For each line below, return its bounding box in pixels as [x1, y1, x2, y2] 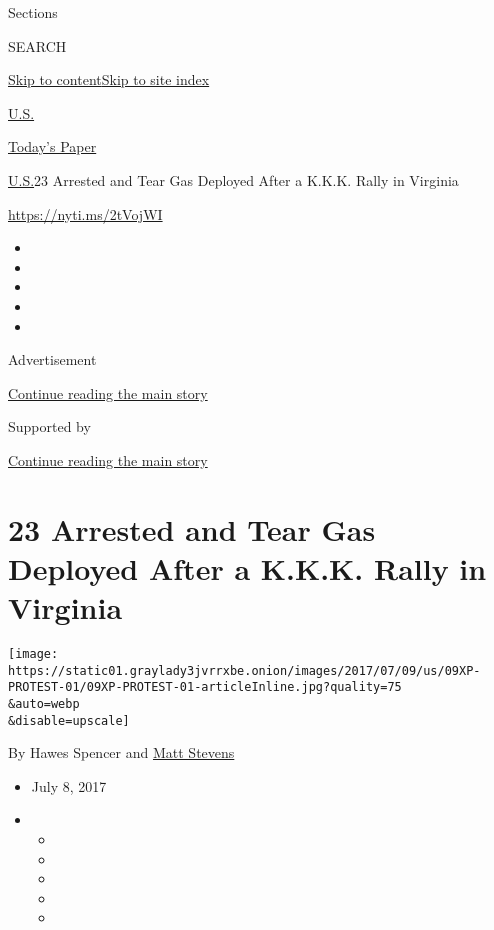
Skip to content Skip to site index [8, 69, 210, 90]
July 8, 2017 [31, 775, 107, 796]
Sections [8, 2, 58, 22]
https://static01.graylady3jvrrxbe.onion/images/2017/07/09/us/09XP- [8, 663, 481, 678]
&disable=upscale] [8, 713, 130, 728]
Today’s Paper [8, 136, 97, 157]
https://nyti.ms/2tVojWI [8, 203, 163, 224]
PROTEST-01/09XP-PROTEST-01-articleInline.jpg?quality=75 [8, 680, 402, 695]
